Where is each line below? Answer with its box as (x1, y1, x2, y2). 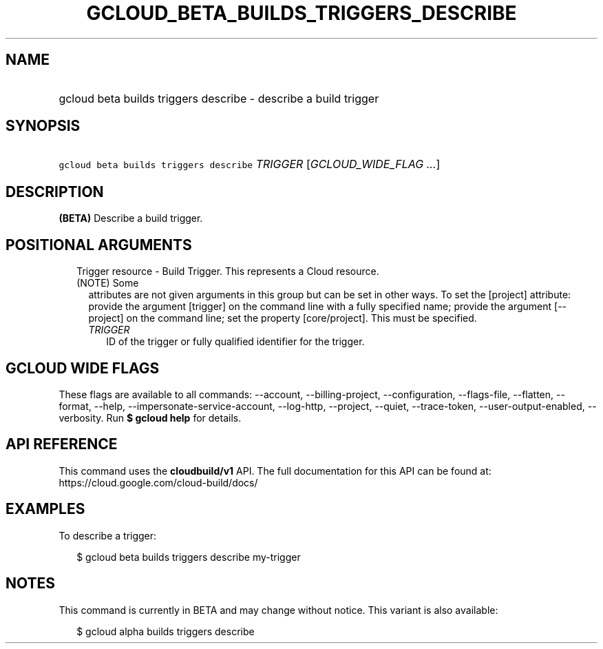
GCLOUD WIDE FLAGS (6, 359, 160, 377)
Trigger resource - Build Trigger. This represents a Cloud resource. (76, 265, 379, 278)
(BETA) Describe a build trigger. (59, 212, 203, 225)
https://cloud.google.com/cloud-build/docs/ (59, 476, 258, 488)
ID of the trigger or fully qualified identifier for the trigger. (106, 336, 365, 348)
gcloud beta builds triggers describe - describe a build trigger (59, 91, 379, 105)
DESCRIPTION (6, 183, 104, 200)
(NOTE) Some (76, 277, 139, 289)
